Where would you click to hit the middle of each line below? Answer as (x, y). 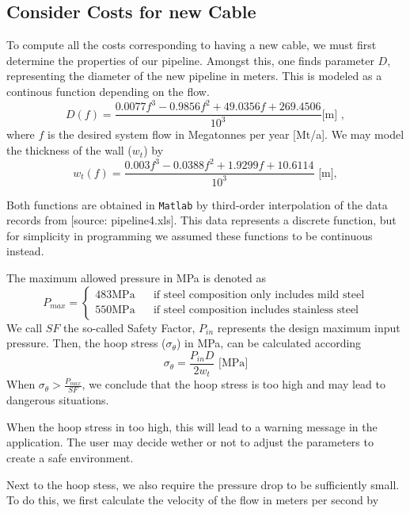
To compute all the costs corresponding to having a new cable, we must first (192, 45)
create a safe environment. (70, 457)
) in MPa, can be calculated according (269, 343)
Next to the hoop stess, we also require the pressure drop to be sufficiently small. (203, 484)
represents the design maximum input (309, 327)
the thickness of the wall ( (69, 150)
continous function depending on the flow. (108, 91)
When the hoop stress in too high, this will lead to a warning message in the (192, 426)
